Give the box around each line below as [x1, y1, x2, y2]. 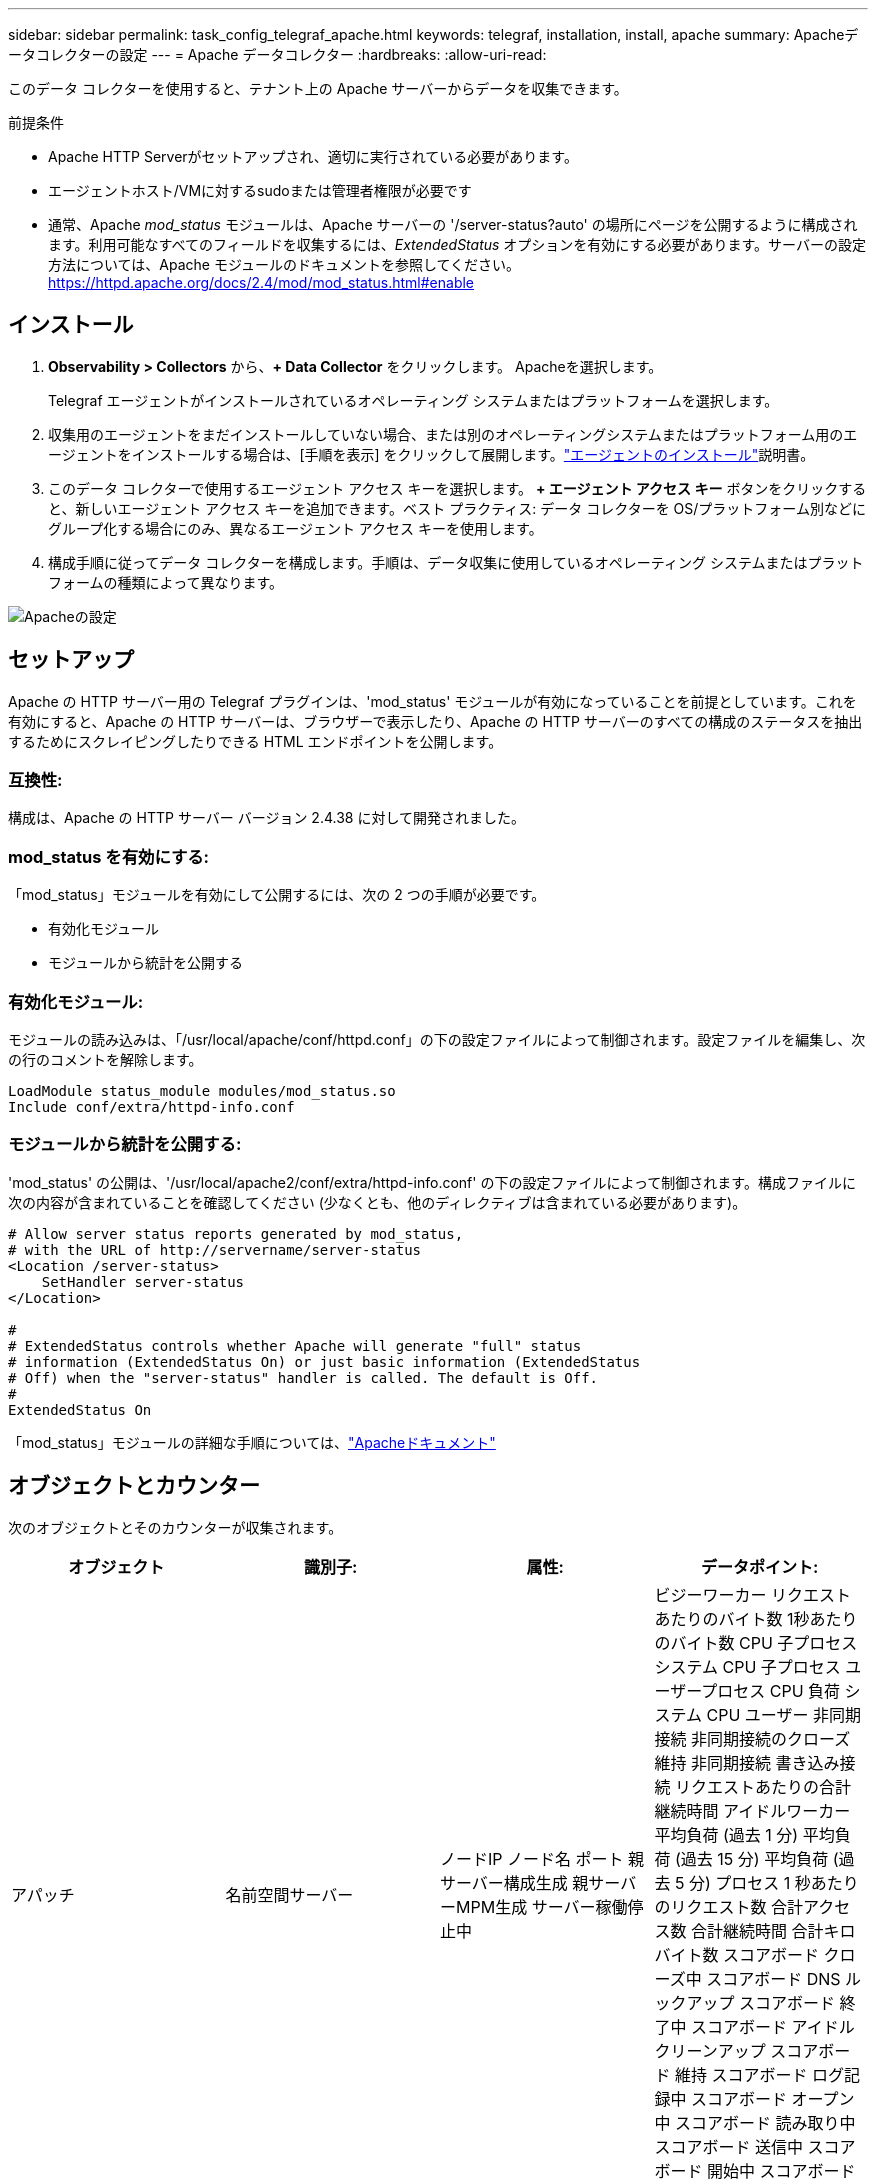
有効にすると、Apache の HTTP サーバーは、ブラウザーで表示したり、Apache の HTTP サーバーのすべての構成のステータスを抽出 [8, 712, 863, 730]
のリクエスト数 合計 [654, 1896, 804, 1917]
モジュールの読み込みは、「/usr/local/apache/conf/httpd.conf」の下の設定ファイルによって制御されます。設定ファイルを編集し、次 [8, 1030, 866, 1048]
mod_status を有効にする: [8, 846, 210, 867]
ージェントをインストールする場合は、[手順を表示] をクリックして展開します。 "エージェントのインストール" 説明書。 [48, 445, 815, 463]
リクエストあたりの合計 [675, 1776, 852, 1797]
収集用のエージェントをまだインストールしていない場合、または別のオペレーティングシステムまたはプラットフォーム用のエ [48, 425, 858, 443]
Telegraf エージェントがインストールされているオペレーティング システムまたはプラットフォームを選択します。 [48, 391, 779, 409]
